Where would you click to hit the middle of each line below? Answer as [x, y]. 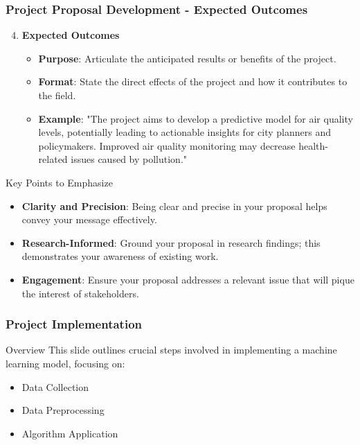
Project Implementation [74, 324]
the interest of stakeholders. [80, 293]
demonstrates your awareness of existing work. [120, 256]
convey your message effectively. [89, 219]
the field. [57, 95]
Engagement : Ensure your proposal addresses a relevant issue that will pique [188, 279]
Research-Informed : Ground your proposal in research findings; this [171, 242]
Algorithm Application [70, 433]
